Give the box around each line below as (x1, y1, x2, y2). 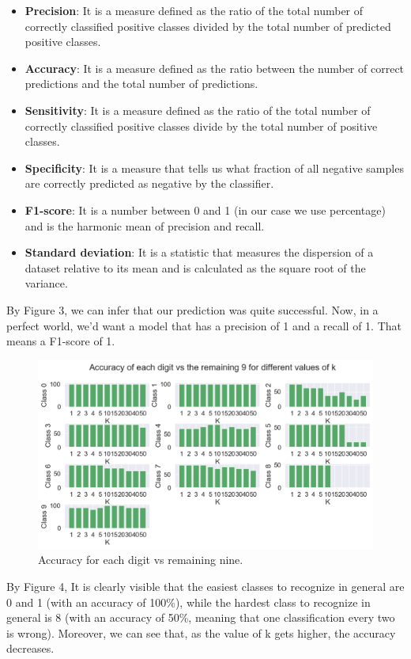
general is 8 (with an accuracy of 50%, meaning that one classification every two (6, 609, 395, 626)
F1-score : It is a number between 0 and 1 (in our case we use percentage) (25, 201, 386, 218)
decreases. (6, 640, 55, 657)
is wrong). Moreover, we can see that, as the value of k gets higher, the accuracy (6, 624, 396, 641)
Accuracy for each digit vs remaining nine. (38, 551, 243, 568)
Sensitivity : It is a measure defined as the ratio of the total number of (25, 101, 371, 118)
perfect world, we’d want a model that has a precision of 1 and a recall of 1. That (6, 317, 402, 333)
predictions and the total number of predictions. (25, 75, 258, 92)
